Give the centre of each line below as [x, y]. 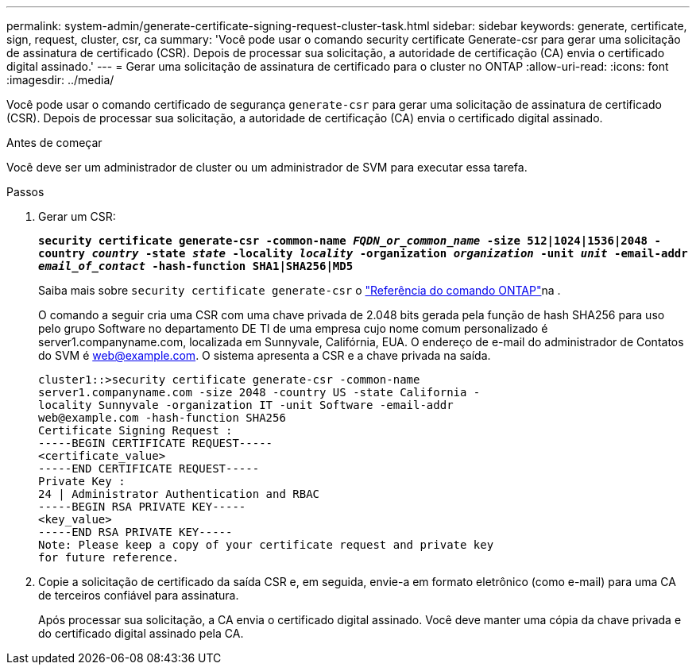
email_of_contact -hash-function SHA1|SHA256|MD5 [196, 266]
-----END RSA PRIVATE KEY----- [135, 532]
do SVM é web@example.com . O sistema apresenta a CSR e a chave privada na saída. [265, 355]
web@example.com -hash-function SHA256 [162, 418]
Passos [25, 192]
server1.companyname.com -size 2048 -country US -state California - [259, 392]
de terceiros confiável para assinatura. [139, 595]
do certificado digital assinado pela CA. [141, 633]
